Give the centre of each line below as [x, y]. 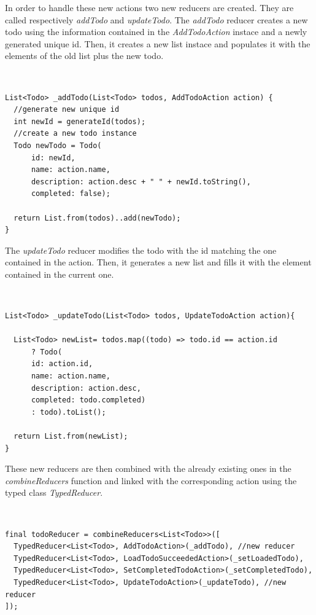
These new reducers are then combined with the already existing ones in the [148, 468]
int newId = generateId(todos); [80, 121]
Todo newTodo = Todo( [58, 145]
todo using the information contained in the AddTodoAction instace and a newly [156, 32]
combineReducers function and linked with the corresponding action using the [151, 480]
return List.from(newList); [71, 436]
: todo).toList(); [68, 412]
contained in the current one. [60, 274]
